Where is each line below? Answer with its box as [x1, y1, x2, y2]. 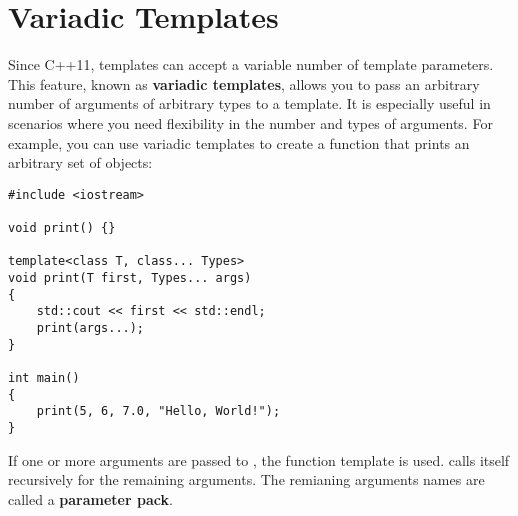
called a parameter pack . [8, 488, 173, 509]
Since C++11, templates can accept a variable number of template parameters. [8, 54, 494, 75]
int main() [8, 370, 80, 385]
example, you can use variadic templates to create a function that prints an [8, 132, 470, 153]
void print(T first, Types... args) [8, 270, 252, 285]
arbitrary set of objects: [8, 152, 153, 173]
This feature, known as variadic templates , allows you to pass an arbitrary [8, 73, 480, 94]
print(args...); [36, 320, 145, 335]
